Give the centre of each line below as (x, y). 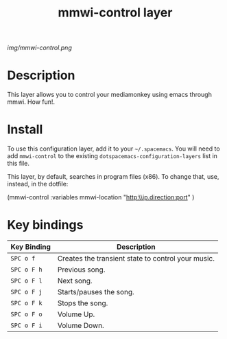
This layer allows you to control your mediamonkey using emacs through (110, 95)
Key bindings (45, 225)
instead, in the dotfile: (38, 184)
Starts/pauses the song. (96, 292)
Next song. (75, 281)
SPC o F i (26, 326)
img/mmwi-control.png (39, 48)
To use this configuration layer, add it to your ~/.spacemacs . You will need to (114, 149)
